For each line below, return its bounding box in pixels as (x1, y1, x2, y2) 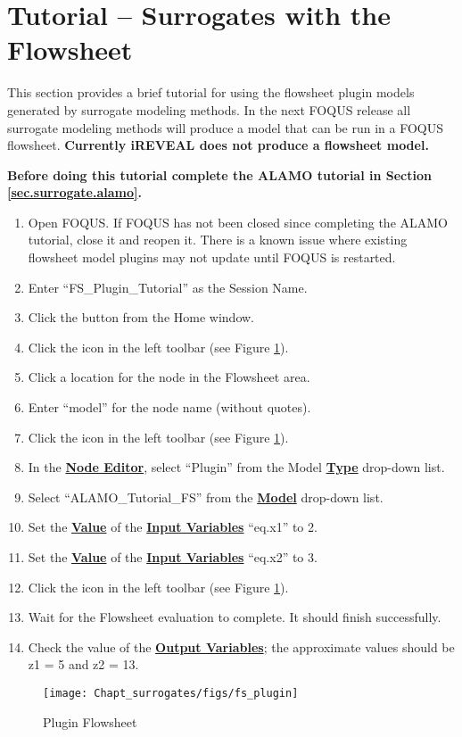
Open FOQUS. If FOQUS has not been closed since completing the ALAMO (28, 212, 448, 231)
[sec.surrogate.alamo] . (7, 183, 142, 202)
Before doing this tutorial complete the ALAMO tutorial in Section (7, 165, 432, 184)
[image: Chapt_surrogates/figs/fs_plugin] (43, 686, 299, 700)
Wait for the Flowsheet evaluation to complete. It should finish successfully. (28, 608, 441, 626)
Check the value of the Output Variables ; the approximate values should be (28, 637, 455, 656)
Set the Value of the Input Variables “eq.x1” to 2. (28, 518, 318, 536)
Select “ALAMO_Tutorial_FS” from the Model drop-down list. (28, 487, 384, 506)
